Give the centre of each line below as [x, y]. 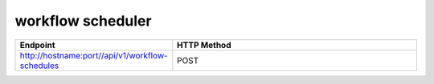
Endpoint [37, 45]
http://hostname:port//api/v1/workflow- [94, 55]
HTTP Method [204, 45]
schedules [39, 66]
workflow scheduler [83, 21]
